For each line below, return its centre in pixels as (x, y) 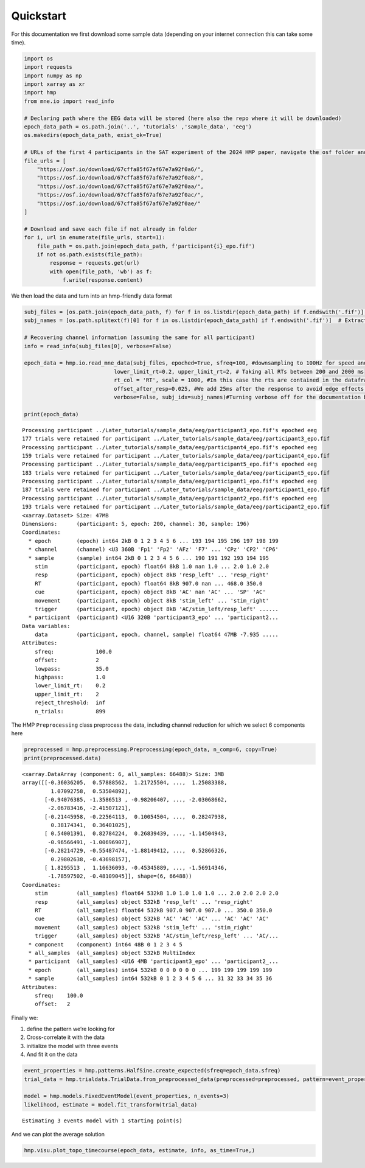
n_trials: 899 (70, 711)
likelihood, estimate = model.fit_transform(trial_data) (111, 1104)
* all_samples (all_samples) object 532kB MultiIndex (112, 953)
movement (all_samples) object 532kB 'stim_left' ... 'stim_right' (144, 927)
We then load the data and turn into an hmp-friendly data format (92, 296)
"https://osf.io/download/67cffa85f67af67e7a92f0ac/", (120, 195)
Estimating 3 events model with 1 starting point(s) (102, 1121)
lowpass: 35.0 (71, 669)
